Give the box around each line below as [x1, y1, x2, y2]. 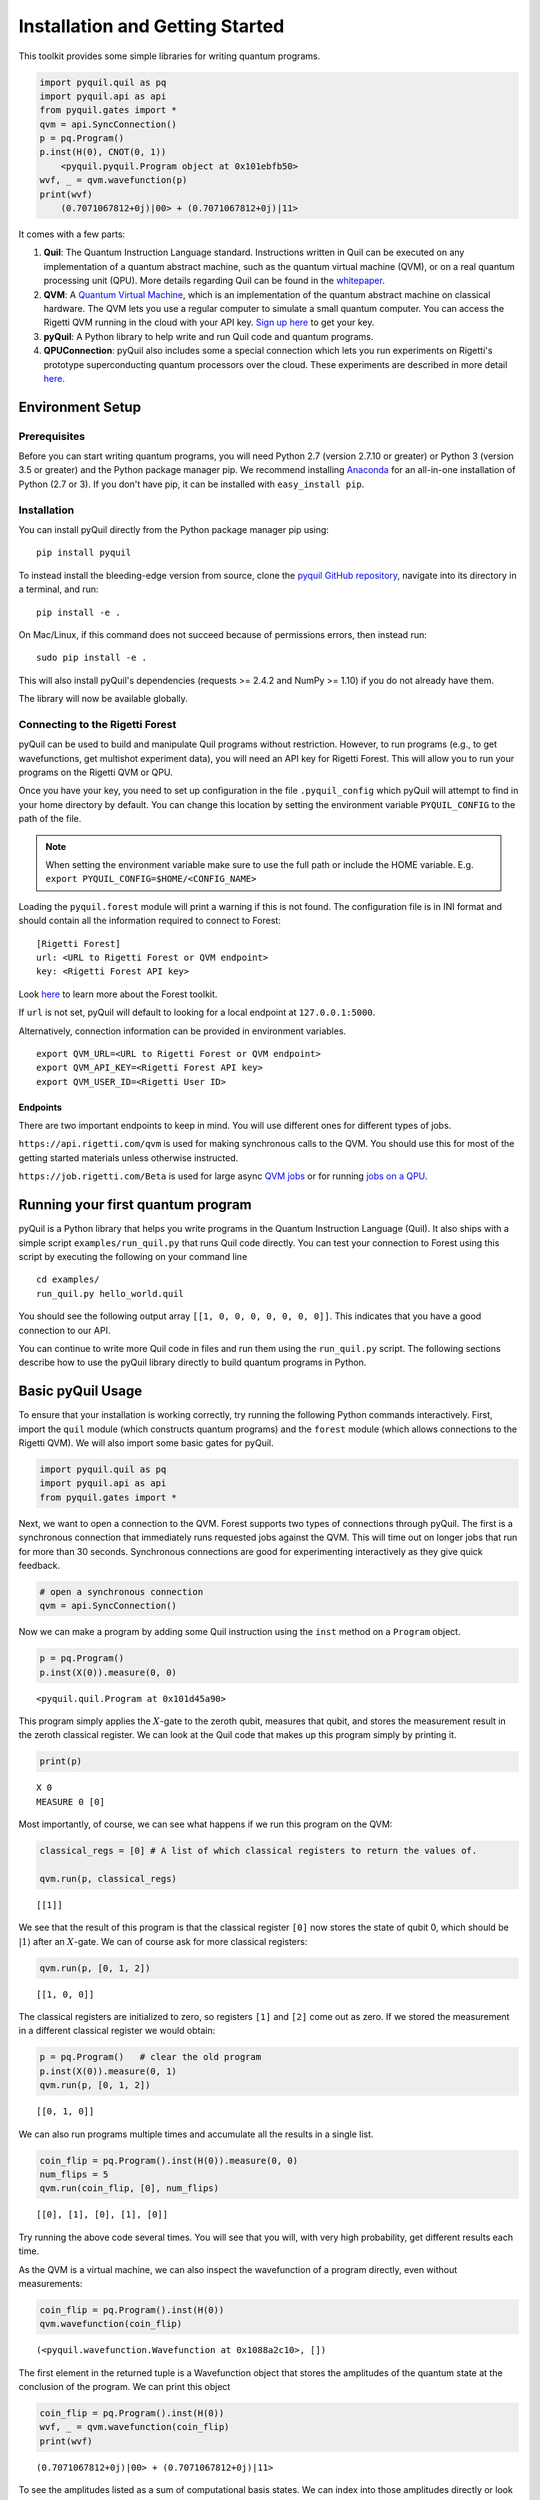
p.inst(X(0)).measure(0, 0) [39, 1666, 177, 1678]
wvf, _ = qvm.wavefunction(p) [39, 175, 188, 186]
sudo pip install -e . [36, 652, 148, 664]
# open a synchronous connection [39, 1586, 204, 1597]
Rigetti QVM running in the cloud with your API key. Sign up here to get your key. [43, 316, 375, 329]
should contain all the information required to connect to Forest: [18, 915, 282, 927]
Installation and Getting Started [18, 15, 285, 37]
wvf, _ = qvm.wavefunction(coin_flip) [39, 2421, 230, 2433]
